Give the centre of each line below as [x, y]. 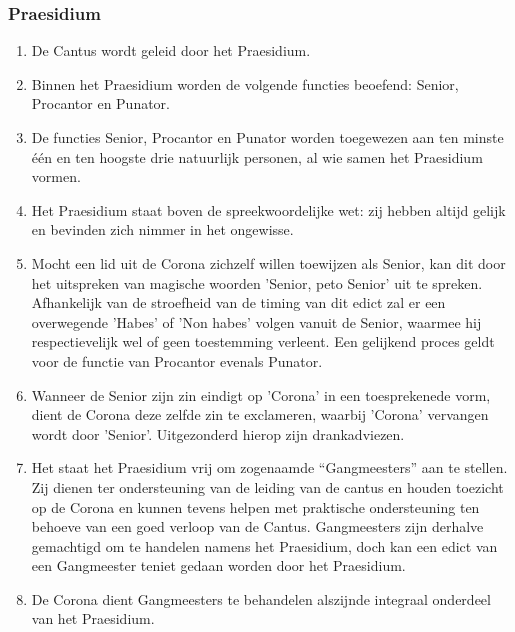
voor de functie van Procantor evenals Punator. [177, 360]
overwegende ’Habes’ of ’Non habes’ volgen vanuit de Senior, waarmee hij [256, 321]
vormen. [56, 176]
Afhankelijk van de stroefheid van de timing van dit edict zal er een [238, 302]
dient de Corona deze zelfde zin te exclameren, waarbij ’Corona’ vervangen [260, 414]
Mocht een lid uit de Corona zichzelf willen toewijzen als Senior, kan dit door [268, 262]
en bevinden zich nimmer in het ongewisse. [162, 229]
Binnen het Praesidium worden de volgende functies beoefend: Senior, [245, 83]
